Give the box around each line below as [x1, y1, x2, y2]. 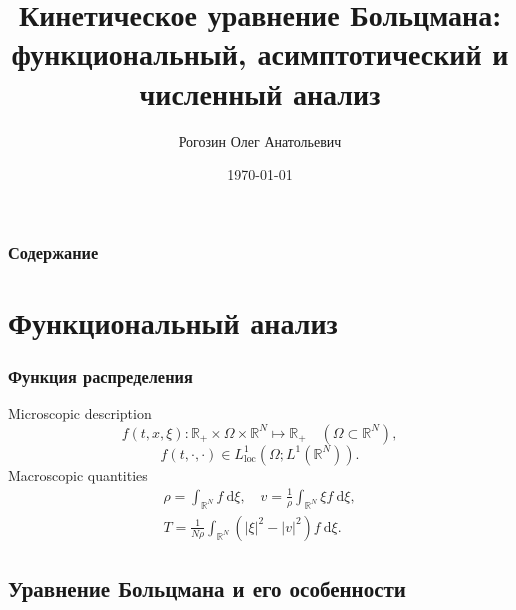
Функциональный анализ [8, 301, 338, 342]
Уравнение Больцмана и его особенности [8, 573, 406, 604]
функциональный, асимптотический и [11, 33, 509, 74]
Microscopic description [8, 403, 152, 424]
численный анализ [139, 72, 381, 113]
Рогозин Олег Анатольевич [178, 130, 342, 151]
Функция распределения [8, 363, 193, 388]
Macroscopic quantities [8, 464, 148, 485]
